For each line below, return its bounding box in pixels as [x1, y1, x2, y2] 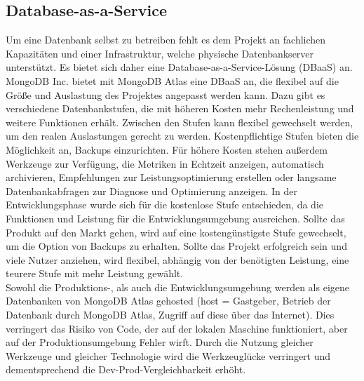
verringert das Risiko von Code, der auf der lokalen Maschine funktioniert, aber [6, 321, 348, 335]
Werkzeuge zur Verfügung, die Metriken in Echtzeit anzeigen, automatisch [6, 156, 324, 171]
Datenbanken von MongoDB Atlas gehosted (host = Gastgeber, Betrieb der [6, 293, 331, 308]
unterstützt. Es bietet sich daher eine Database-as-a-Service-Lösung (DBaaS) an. [6, 60, 353, 74]
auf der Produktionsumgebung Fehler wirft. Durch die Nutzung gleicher [6, 335, 314, 349]
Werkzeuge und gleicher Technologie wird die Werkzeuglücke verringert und [6, 348, 331, 363]
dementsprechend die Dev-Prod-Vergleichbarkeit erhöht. [6, 362, 246, 377]
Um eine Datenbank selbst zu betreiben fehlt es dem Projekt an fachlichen [6, 32, 326, 47]
